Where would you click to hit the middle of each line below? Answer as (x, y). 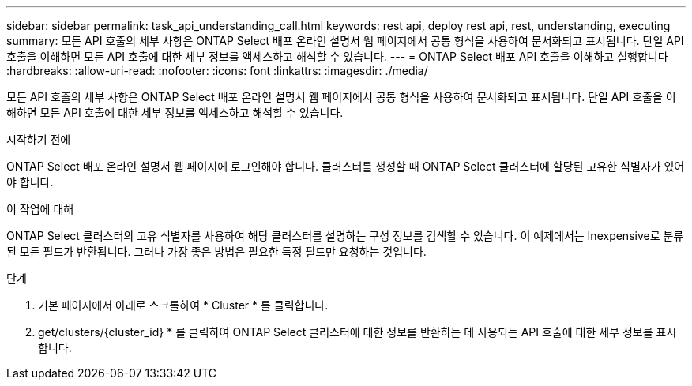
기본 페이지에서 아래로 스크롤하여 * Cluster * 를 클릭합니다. (183, 305)
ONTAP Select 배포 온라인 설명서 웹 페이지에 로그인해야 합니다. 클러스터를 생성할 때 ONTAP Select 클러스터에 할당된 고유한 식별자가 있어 (346, 166)
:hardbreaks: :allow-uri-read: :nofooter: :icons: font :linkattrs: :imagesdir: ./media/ (217, 71)
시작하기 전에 (39, 139)
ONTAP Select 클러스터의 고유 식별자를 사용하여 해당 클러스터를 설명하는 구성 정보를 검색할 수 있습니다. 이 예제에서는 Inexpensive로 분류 (345, 236)
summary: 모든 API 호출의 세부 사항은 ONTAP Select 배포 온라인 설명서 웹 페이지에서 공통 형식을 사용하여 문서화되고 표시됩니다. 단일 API (345, 41)
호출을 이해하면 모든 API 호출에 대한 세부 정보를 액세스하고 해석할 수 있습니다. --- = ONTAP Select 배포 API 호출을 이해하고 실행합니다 (337, 56)
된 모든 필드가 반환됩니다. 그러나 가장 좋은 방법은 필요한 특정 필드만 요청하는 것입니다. (216, 251)
